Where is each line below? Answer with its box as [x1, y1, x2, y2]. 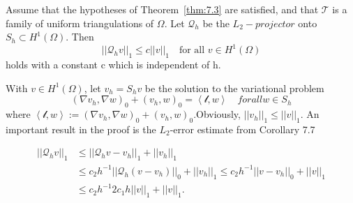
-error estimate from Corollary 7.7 [170, 121, 315, 136]
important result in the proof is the [6, 121, 156, 136]
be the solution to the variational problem [144, 80, 324, 95]
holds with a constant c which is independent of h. [6, 57, 221, 72]
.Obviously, [193, 107, 241, 121]
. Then [66, 29, 94, 44]
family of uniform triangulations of [6, 15, 154, 30]
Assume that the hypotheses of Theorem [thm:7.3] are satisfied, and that [6, 2, 319, 16]
